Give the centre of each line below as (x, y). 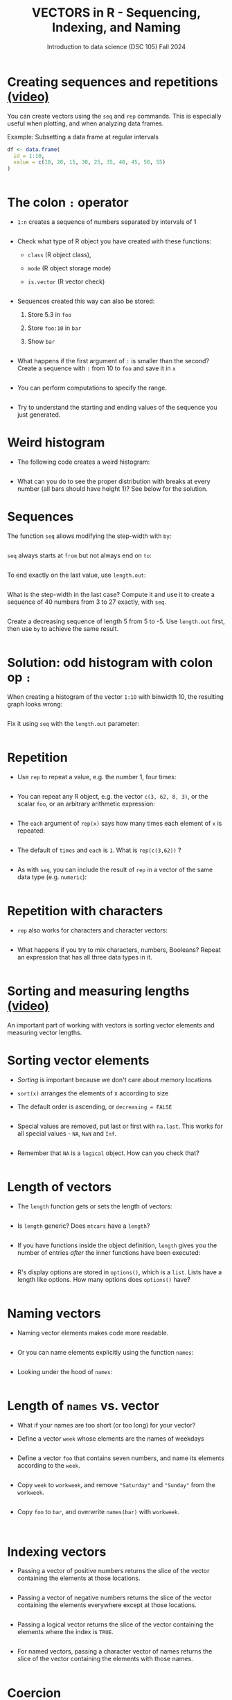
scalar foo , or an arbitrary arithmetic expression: (86, 804)
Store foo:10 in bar (54, 328)
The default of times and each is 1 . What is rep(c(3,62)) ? (99, 850)
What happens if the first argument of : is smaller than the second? (113, 361)
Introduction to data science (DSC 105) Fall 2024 (116, 46)
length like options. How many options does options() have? (104, 1279)
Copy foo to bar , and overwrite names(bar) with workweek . (98, 1511)
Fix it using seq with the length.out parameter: (73, 723)
